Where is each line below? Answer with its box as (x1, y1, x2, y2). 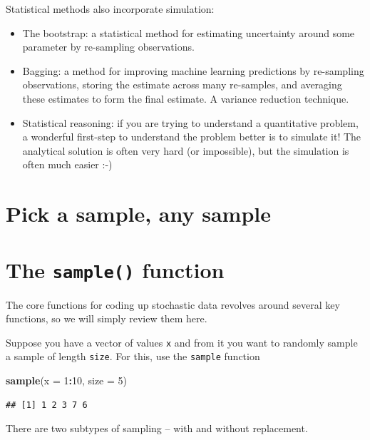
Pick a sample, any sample (6, 199, 272, 228)
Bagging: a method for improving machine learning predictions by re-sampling (22, 63, 364, 78)
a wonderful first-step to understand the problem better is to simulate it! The (22, 129, 361, 144)
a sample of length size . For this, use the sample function (6, 349, 260, 364)
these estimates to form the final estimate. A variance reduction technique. (22, 91, 349, 106)
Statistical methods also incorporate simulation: (6, 1, 215, 16)
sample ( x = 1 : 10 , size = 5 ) (6, 373, 128, 388)
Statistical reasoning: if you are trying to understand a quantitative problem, (22, 115, 359, 130)
